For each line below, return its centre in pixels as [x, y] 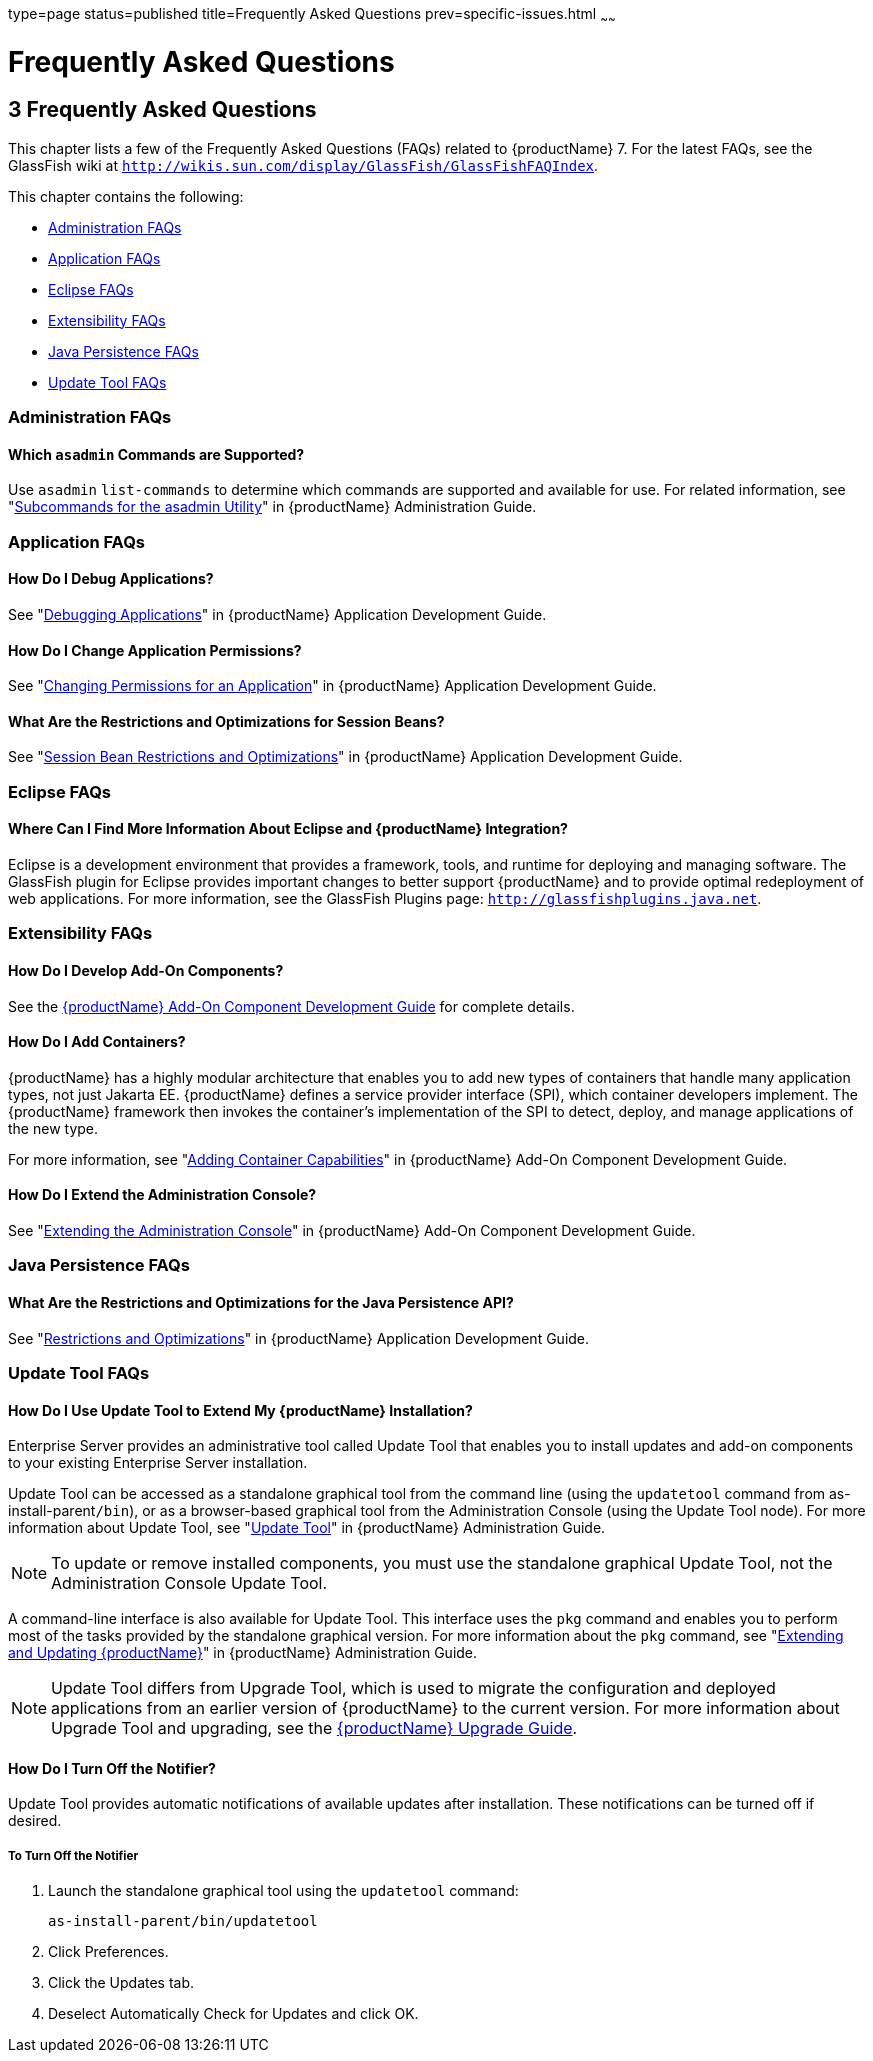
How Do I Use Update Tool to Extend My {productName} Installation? [240, 1410]
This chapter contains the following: [126, 196]
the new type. [53, 1128]
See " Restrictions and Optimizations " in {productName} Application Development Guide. [299, 1338]
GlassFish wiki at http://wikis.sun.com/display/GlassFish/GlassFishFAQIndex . [303, 165]
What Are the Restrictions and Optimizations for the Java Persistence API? [261, 1302]
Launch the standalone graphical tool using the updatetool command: [283, 1891]
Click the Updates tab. [121, 1983]
